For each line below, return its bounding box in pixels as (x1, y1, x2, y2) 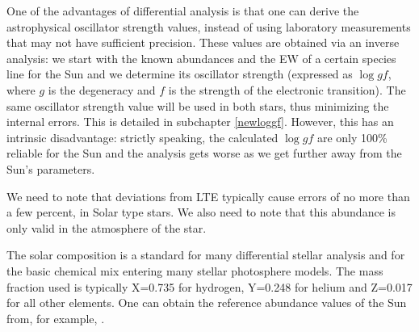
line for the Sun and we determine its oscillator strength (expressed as (6, 65, 353, 82)
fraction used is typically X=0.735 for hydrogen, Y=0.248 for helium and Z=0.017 (6, 278, 413, 295)
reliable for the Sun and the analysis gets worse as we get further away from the (6, 145, 402, 162)
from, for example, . (6, 309, 105, 326)
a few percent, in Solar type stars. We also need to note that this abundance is (6, 204, 396, 221)
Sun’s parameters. (6, 160, 95, 177)
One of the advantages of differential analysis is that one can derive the (6, 2, 359, 19)
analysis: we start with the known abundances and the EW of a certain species (6, 49, 396, 66)
